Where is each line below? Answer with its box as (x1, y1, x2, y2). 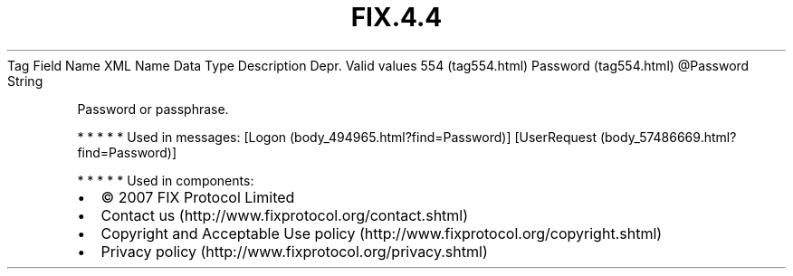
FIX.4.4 (350, 2, 443, 33)
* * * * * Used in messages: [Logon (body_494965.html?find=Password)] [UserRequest (77, 128, 597, 145)
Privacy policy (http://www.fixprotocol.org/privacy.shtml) (100, 242, 488, 261)
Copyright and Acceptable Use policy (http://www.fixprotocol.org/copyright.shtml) (100, 224, 663, 243)
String (7, 72, 43, 89)
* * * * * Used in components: (77, 172, 254, 188)
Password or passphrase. (77, 100, 229, 117)
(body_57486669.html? (599, 128, 737, 145)
